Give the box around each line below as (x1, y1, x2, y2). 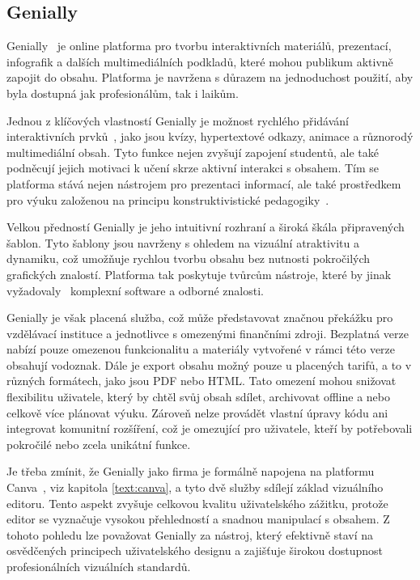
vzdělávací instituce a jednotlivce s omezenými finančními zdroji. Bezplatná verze (6, 324, 409, 341)
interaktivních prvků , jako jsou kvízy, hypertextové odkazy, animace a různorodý (6, 128, 414, 145)
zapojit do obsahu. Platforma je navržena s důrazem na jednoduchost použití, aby (6, 69, 414, 86)
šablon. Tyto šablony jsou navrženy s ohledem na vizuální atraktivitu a (6, 234, 359, 251)
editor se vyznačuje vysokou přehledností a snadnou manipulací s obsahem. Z (6, 510, 390, 527)
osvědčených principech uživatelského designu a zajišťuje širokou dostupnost (6, 542, 383, 559)
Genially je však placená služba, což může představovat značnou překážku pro (6, 309, 393, 326)
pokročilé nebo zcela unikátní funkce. (6, 435, 191, 452)
